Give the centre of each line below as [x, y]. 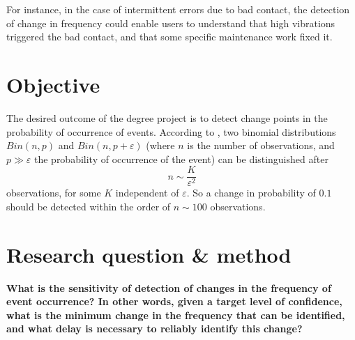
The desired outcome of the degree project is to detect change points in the [167, 117]
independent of [147, 193]
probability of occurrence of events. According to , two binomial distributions [171, 131]
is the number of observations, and [261, 145]
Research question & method [149, 254]
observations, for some [54, 193]
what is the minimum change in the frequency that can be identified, [176, 315]
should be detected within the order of [89, 206]
